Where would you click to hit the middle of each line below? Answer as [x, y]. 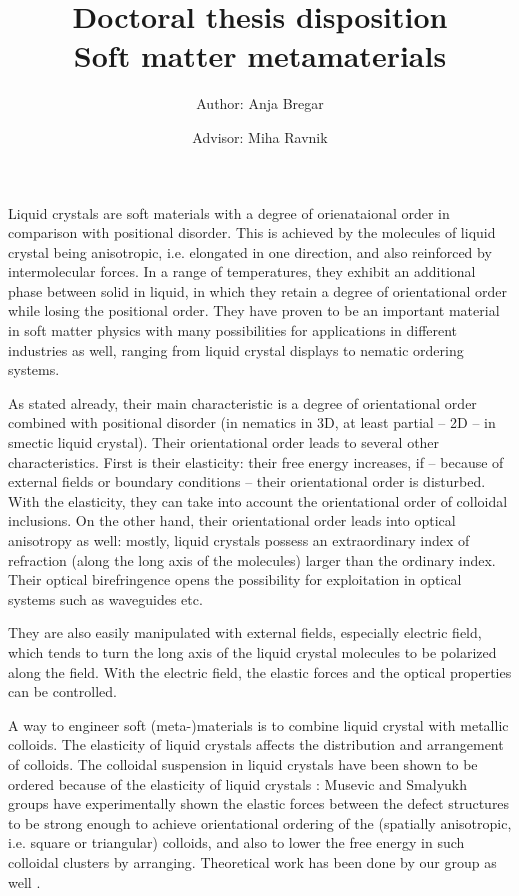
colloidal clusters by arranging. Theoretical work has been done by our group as [252, 861]
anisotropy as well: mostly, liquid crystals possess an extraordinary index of [239, 540]
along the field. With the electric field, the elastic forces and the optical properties [260, 671]
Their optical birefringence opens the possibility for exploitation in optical [235, 579]
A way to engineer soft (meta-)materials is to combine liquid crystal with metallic [258, 724]
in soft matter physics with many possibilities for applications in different [233, 330]
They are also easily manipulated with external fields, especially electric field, [245, 632]
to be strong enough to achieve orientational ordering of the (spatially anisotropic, [260, 822]
